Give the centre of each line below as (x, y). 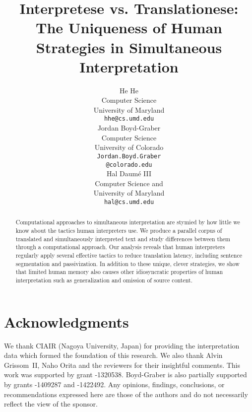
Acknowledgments (66, 321)
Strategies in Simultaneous (129, 47)
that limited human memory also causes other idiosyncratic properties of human (119, 272)
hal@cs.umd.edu (129, 202)
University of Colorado (129, 147)
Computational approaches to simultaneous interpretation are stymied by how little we (128, 222)
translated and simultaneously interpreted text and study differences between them (123, 239)
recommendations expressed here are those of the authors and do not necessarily (126, 394)
